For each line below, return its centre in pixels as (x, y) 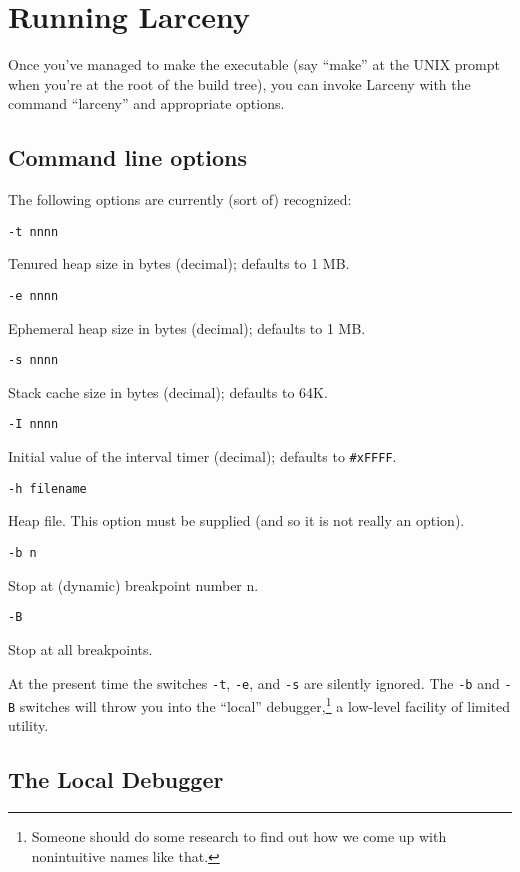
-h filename (47, 488)
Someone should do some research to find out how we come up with (239, 836)
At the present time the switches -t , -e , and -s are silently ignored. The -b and (254, 682)
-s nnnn (33, 360)
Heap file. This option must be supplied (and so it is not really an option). (236, 520)
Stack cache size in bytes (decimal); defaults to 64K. (168, 391)
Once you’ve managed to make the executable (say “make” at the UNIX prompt (254, 64)
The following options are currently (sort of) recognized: (180, 199)
